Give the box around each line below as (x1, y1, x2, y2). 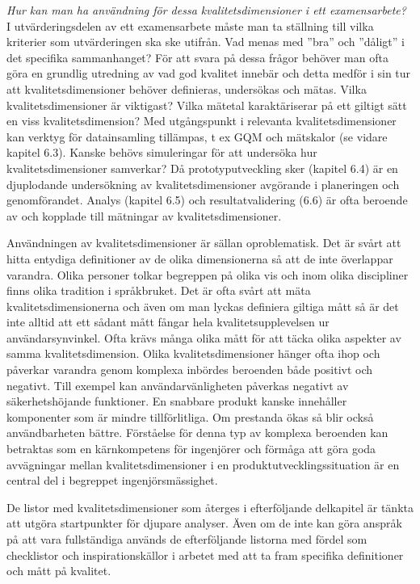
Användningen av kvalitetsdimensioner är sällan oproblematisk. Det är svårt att (6, 234, 401, 251)
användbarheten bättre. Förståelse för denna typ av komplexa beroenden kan (6, 424, 388, 441)
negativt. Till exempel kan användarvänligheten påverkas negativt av (6, 376, 349, 393)
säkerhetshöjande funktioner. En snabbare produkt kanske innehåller (6, 393, 347, 410)
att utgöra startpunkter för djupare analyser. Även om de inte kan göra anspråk (6, 515, 402, 531)
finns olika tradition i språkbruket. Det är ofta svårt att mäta (6, 282, 311, 299)
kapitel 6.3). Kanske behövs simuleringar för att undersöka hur (6, 144, 317, 161)
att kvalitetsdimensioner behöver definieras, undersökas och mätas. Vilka (6, 80, 367, 97)
